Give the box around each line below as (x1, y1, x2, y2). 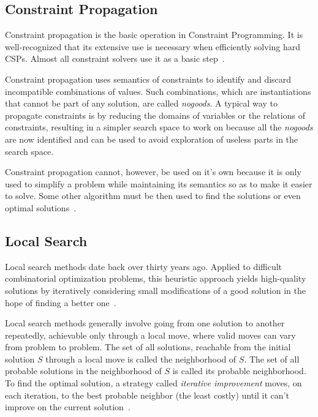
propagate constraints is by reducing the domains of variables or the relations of (5, 108, 305, 121)
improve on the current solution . (5, 400, 131, 413)
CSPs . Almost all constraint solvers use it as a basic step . (5, 52, 225, 65)
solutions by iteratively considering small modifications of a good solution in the (5, 284, 306, 296)
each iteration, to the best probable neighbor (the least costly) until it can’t (5, 388, 289, 401)
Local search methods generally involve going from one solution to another (5, 317, 285, 329)
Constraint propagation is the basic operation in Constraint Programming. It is (5, 28, 303, 41)
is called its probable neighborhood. (172, 364, 306, 377)
